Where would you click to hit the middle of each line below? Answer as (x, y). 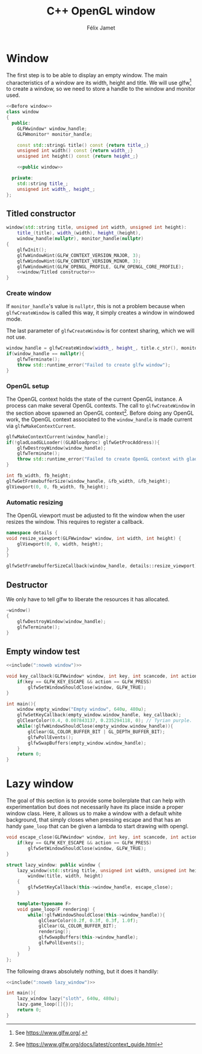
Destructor (27, 585)
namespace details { (32, 533)
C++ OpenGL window (101, 11)
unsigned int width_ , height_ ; (56, 189)
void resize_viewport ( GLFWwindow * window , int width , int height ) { (94, 538)
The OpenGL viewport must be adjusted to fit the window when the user (96, 515)
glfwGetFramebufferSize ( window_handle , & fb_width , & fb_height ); (88, 481)
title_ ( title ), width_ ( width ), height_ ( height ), (79, 233)
